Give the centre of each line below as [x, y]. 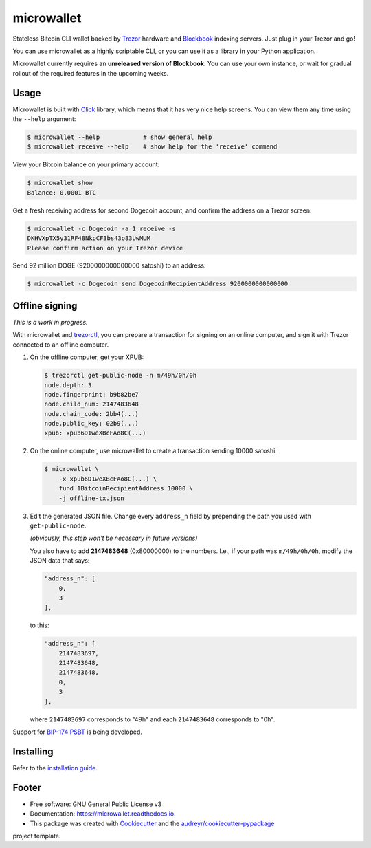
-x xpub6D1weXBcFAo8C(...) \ [108, 479]
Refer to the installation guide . [55, 768]
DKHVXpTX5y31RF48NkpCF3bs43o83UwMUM [89, 238]
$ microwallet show [60, 183]
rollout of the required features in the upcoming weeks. [91, 73]
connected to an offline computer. [61, 345]
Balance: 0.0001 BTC [61, 192]
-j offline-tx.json [92, 498]
